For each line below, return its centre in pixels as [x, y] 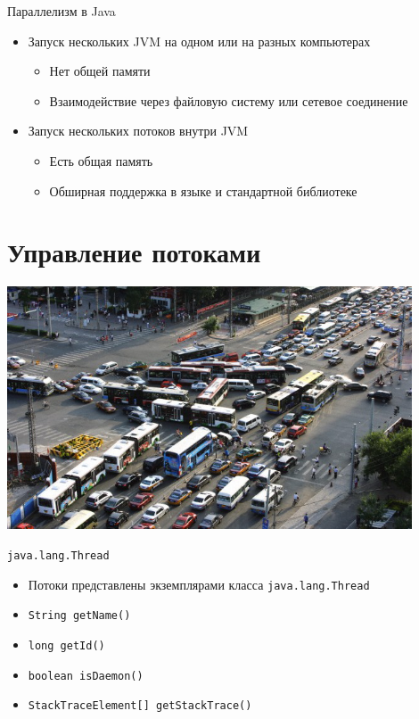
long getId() [66, 646]
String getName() [79, 616]
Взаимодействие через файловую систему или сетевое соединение [229, 100]
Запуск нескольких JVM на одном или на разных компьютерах [199, 41]
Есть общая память [101, 160]
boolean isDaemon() [86, 676]
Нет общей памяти [100, 71]
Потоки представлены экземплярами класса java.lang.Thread [199, 584]
